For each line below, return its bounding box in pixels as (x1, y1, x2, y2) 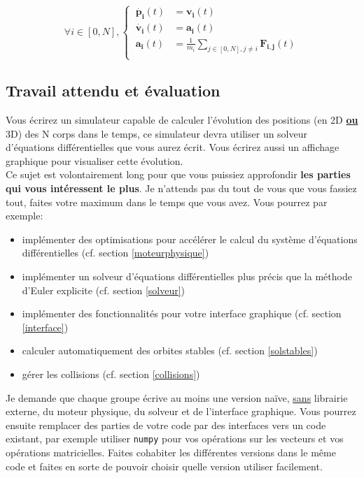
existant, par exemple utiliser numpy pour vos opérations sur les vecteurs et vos (6, 431, 344, 446)
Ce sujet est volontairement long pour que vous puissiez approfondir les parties (6, 167, 351, 182)
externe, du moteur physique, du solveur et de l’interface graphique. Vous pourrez (6, 404, 356, 419)
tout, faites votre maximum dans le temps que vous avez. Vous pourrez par (6, 194, 328, 209)
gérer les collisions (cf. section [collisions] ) (22, 366, 200, 381)
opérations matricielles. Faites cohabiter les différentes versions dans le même (6, 444, 336, 459)
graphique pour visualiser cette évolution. (6, 153, 183, 168)
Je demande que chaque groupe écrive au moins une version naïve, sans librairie (6, 390, 348, 405)
